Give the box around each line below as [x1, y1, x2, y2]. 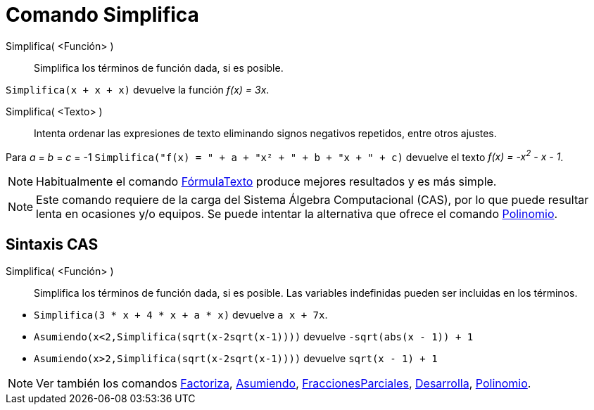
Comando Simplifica [6, 3, 199, 27]
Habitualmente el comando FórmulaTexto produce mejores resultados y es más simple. [36, 174, 497, 189]
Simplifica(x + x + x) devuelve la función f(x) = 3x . [6, 83, 270, 96]
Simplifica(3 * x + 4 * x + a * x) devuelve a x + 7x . [34, 309, 328, 321]
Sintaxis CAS [6, 235, 99, 253]
